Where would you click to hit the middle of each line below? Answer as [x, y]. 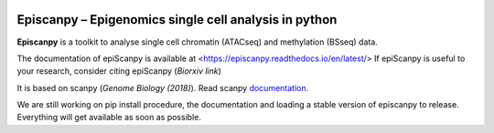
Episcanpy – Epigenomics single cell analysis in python [177, 20]
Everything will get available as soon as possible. [109, 118]
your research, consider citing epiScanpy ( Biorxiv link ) [119, 71]
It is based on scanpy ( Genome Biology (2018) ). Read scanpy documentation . [163, 87]
